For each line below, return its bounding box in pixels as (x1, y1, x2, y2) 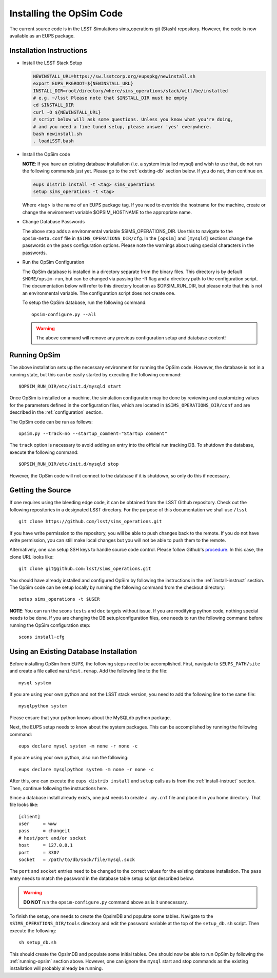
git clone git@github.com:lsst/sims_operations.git (18, 566, 151, 572)
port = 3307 (18, 850, 60, 855)
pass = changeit (18, 828, 70, 834)
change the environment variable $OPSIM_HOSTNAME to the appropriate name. (22, 209, 192, 215)
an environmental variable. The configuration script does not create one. (22, 290, 175, 296)
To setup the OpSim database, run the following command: (22, 299, 147, 305)
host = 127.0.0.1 (18, 842, 73, 848)
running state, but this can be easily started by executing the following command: (9, 371, 182, 377)
